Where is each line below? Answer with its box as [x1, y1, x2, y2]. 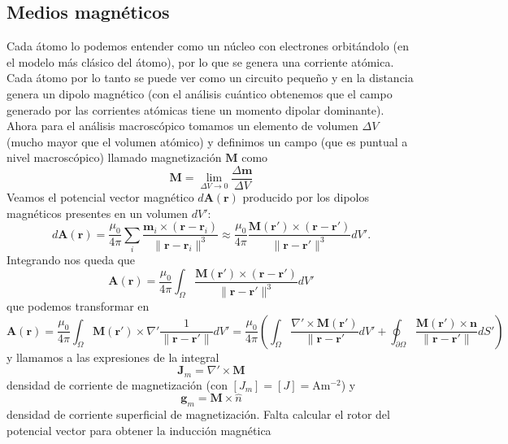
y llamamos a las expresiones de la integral [7, 348, 219, 365]
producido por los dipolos [242, 189, 370, 206]
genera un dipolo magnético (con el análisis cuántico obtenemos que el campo [7, 85, 393, 102]
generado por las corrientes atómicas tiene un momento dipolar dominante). [7, 101, 384, 118]
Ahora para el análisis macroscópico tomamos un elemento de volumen [7, 117, 358, 134]
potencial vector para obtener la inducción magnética [7, 421, 271, 438]
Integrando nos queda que [7, 251, 136, 268]
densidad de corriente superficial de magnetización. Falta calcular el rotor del [7, 406, 390, 423]
